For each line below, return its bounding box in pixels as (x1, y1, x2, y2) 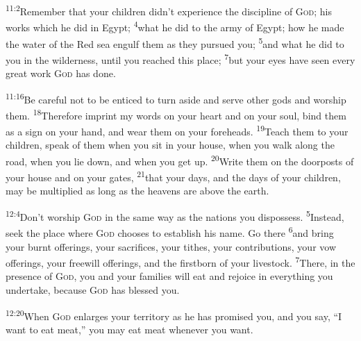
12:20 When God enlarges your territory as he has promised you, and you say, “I (6, 306, 342, 323)
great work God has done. (6, 66, 116, 80)
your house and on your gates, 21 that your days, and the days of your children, (6, 168, 341, 184)
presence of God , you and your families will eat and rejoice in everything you (6, 269, 333, 283)
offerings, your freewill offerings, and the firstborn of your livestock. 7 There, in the (6, 253, 355, 269)
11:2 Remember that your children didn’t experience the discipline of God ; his (6, 2, 333, 18)
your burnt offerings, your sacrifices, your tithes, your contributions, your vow (6, 239, 336, 253)
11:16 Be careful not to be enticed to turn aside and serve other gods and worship (6, 90, 346, 106)
